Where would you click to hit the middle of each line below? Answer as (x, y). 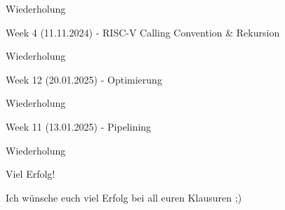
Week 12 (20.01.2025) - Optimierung (84, 79)
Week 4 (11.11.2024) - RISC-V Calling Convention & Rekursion (143, 32)
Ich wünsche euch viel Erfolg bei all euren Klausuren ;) (124, 197)
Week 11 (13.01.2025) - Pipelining (79, 126)
